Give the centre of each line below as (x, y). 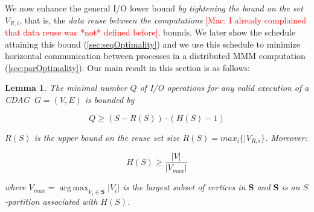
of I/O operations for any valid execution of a (224, 88)
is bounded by (110, 100)
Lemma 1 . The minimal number (66, 88)
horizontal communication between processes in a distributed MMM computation (155, 56)
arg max (74, 188)
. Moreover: (286, 137)
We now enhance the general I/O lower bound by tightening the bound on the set (154, 8)
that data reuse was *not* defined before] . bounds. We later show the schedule (150, 32)
